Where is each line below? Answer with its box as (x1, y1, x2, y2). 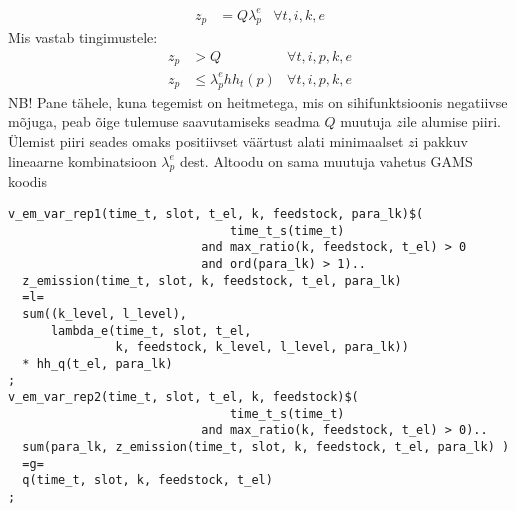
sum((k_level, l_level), (22, 306, 187, 321)
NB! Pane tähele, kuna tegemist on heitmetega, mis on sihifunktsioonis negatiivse (8, 91, 508, 112)
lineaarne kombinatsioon (8, 150, 157, 171)
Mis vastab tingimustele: (8, 27, 158, 48)
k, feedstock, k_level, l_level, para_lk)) (115, 340, 409, 355)
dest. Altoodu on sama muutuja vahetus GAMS (179, 150, 473, 171)
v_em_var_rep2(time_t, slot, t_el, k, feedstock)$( (8, 390, 359, 405)
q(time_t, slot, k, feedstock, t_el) (22, 473, 273, 488)
